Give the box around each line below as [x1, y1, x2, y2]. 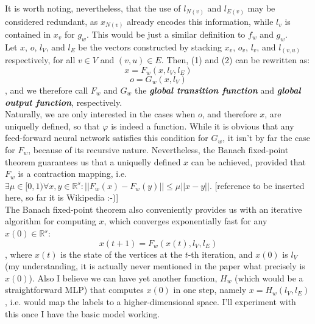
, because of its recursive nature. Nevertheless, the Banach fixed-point [28, 143, 289, 156]
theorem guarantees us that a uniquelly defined [5, 155, 181, 168]
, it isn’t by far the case [222, 131, 310, 144]
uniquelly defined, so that [5, 119, 100, 132]
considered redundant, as [5, 15, 98, 27]
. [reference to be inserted [209, 179, 305, 191]
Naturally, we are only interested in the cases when [5, 108, 196, 120]
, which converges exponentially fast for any [104, 215, 267, 227]
